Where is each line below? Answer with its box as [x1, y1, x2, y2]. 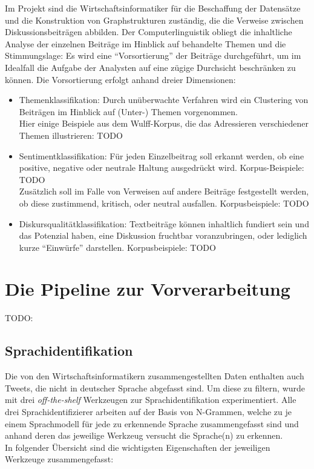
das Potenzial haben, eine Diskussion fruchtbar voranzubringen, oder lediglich [19, 229, 307, 242]
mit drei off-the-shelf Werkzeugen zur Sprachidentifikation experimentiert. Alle [5, 393, 296, 406]
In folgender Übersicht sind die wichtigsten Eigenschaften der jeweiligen [5, 441, 270, 453]
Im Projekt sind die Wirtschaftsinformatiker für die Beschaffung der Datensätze [5, 2, 301, 14]
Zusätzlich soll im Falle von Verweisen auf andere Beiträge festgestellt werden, [19, 185, 309, 198]
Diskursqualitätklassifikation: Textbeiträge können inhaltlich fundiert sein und [19, 217, 309, 230]
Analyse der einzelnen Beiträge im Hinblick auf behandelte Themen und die [5, 37, 286, 50]
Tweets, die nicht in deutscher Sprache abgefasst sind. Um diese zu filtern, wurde [5, 381, 306, 394]
